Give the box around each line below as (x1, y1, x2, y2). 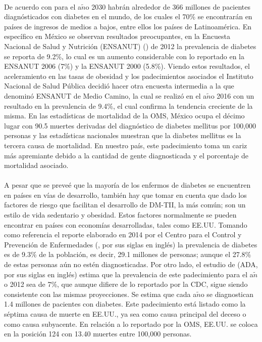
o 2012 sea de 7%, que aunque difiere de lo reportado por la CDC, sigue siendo (4, 279, 248, 289)
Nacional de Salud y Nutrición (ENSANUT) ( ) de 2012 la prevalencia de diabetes (4, 40, 256, 51)
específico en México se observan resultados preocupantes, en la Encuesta (4, 31, 231, 41)
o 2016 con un (211, 90, 254, 101)
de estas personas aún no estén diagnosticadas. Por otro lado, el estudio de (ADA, (4, 259, 258, 270)
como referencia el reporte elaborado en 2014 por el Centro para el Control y (4, 229, 242, 240)
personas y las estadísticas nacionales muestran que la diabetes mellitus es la (4, 130, 241, 141)
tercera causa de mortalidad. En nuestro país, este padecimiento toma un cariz (4, 140, 247, 150)
